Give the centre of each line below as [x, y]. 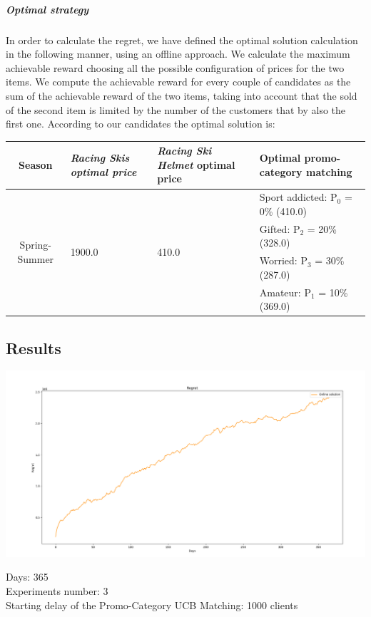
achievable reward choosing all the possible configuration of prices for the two [175, 67]
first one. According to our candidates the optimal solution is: [141, 124]
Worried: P [283, 260]
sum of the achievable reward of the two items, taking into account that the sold [182, 95]
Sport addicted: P [298, 197]
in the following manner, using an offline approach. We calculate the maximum [178, 54]
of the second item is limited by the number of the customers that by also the [176, 109]
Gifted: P [280, 228]
